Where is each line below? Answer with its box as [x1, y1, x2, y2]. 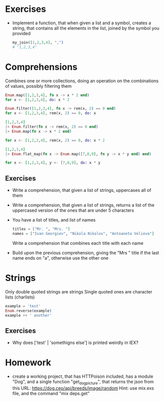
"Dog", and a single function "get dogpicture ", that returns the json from [12, 379, 154, 386]
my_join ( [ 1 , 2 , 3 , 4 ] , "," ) [12, 40, 64, 45]
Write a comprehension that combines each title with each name [12, 240, 144, 246]
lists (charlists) [5, 294, 35, 300]
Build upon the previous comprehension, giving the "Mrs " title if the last [12, 249, 160, 256]
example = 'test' [5, 303, 41, 308]
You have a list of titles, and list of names [12, 217, 96, 223]
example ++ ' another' [5, 313, 52, 318]
